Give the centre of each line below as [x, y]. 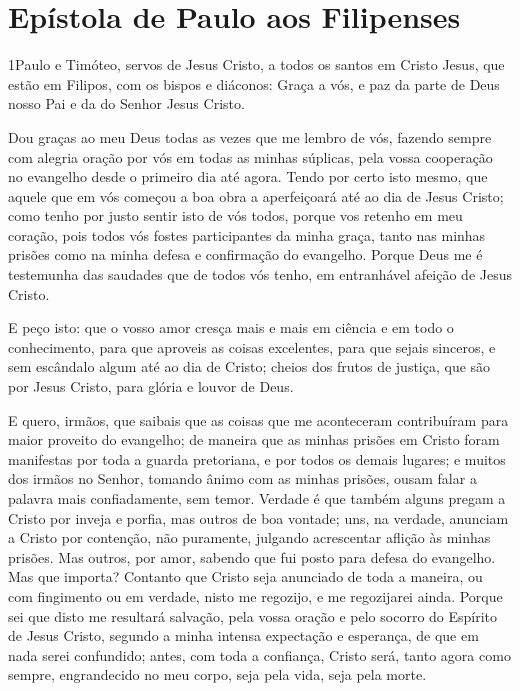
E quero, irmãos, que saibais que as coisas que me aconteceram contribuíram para [258, 419]
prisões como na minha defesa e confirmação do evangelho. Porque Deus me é [245, 254]
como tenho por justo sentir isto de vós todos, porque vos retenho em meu [235, 215]
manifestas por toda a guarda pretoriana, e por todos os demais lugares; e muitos [257, 458]
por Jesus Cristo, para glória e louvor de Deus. [151, 386]
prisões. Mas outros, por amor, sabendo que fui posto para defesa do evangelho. [252, 556]
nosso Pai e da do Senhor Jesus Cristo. [126, 103]
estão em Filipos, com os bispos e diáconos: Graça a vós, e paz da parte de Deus [254, 83]
